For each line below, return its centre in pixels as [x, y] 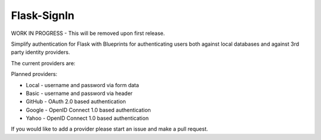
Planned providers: [34, 74]
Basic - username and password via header [79, 93]
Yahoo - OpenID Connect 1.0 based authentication [87, 118]
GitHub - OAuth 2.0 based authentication [76, 101]
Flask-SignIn [43, 15]
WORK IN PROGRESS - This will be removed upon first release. [88, 33]
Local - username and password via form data [82, 85]
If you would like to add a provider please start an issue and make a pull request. [109, 129]
